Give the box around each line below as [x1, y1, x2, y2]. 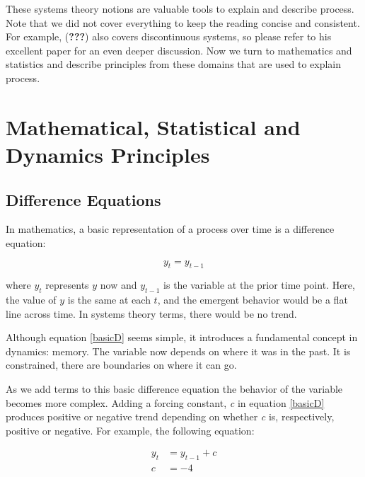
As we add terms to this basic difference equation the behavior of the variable [6, 381, 343, 396]
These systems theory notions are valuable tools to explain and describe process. [6, 1, 354, 16]
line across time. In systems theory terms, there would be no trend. [6, 306, 297, 321]
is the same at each [67, 292, 151, 307]
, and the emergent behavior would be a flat [157, 292, 348, 307]
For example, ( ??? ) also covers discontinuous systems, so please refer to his [6, 29, 332, 44]
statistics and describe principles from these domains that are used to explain [6, 57, 342, 71]
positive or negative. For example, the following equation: [6, 423, 255, 437]
